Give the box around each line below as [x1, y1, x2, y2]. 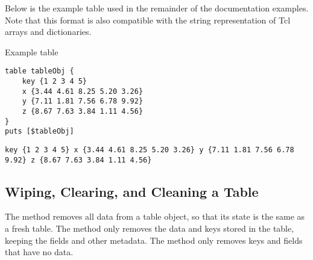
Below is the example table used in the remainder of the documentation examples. [5, 2, 309, 14]
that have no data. [5, 246, 74, 258]
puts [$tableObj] [5, 127, 74, 136]
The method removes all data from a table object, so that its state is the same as [5, 210, 305, 223]
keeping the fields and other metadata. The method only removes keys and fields [5, 234, 303, 246]
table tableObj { [5, 67, 74, 76]
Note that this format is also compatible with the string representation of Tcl [5, 13, 291, 26]
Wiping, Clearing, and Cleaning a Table [5, 182, 259, 200]
